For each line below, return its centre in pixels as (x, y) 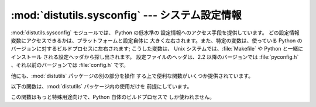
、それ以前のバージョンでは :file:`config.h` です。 (70, 65)
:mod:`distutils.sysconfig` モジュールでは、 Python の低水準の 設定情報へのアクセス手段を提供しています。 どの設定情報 (155, 33)
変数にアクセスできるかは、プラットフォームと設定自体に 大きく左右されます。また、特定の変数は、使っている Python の (157, 40)
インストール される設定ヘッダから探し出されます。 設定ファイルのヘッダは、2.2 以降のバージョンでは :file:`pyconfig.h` (155, 57)
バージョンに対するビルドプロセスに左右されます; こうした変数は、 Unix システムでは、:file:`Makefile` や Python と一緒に (157, 49)
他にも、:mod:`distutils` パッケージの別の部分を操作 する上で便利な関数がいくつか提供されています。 (132, 76)
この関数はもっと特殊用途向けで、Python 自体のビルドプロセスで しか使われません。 (113, 97)
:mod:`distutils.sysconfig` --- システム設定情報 (126, 15)
